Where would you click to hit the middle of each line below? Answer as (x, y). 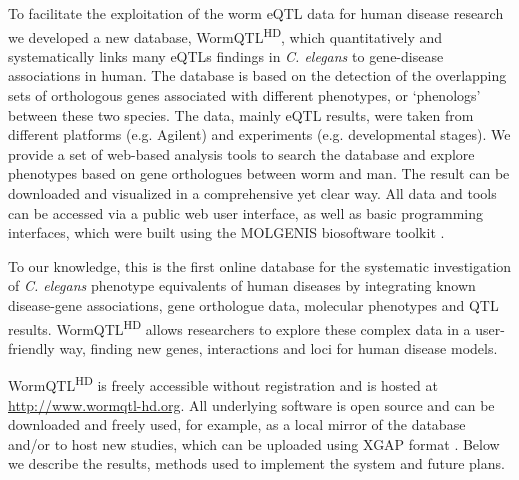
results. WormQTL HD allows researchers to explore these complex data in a (239, 327)
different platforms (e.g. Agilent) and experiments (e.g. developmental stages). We (259, 134)
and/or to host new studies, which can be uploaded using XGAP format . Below (254, 443)
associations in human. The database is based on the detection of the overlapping (257, 75)
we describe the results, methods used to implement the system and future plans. (256, 463)
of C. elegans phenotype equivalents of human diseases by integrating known (242, 285)
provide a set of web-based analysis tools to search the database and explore (241, 153)
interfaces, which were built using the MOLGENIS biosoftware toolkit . (226, 232)
